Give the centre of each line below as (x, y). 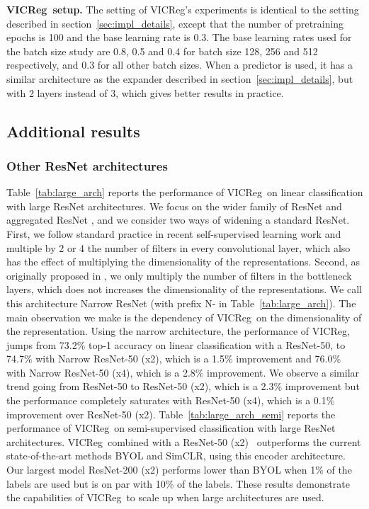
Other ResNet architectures (87, 165)
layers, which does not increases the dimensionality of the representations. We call (184, 289)
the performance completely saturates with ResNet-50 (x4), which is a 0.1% (171, 400)
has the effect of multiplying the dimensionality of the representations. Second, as (183, 262)
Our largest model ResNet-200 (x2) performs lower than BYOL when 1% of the (179, 470)
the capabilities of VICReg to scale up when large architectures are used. (165, 497)
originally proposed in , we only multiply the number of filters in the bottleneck (179, 275)
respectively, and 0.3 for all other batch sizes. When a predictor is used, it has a (180, 65)
